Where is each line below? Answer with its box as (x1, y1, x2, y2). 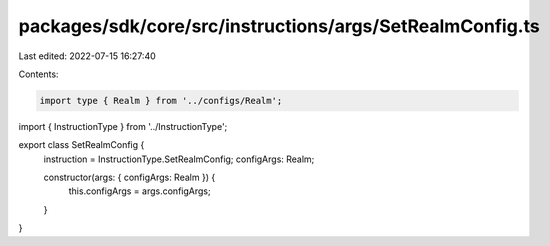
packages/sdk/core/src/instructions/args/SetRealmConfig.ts (18, 15, 540, 37)
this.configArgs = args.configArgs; (68, 185, 211, 197)
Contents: (18, 68, 59, 80)
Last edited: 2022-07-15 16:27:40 (18, 50, 157, 62)
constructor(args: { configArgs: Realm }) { (43, 171, 216, 184)
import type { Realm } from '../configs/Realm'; (39, 95, 283, 106)
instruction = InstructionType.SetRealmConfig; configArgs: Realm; (43, 153, 315, 165)
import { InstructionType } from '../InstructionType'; (18, 120, 228, 132)
